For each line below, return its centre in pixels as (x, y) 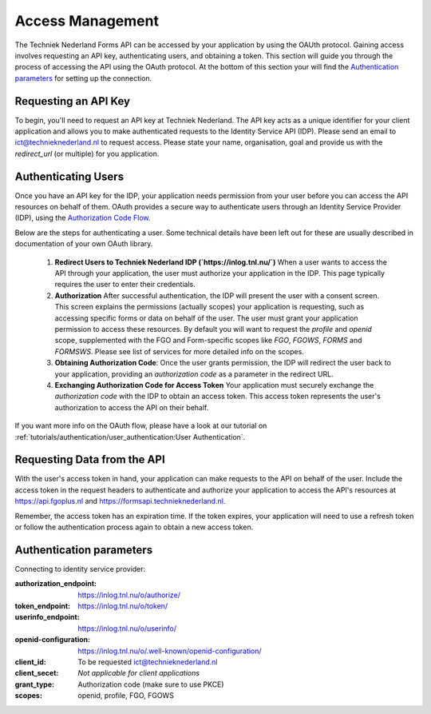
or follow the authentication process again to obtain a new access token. (134, 527)
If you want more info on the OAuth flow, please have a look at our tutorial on (141, 426)
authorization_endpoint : (56, 584)
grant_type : (35, 684)
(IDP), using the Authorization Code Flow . (83, 218)
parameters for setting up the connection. (83, 78)
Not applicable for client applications (138, 673)
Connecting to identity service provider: (80, 568)
